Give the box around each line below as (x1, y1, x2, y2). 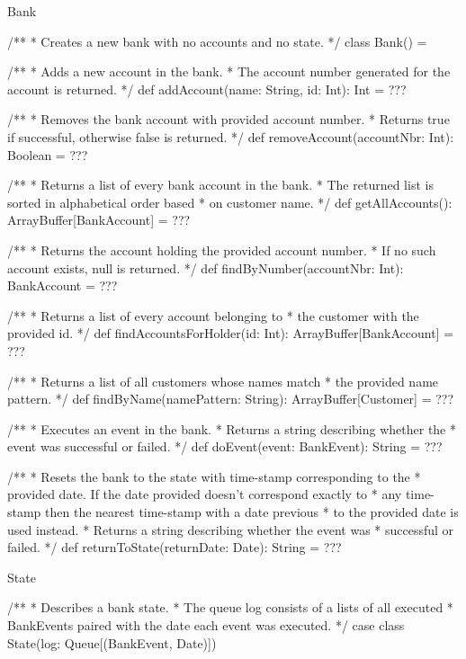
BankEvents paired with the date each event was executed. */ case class (7, 616, 405, 635)
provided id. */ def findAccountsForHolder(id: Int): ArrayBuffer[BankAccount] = (7, 324, 454, 343)
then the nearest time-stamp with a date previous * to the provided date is (45, 503, 459, 521)
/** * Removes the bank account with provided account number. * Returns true (7, 110, 450, 129)
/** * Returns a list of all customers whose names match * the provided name (7, 371, 439, 390)
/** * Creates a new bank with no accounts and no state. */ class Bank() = (7, 31, 427, 50)
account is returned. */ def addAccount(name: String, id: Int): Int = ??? (7, 79, 407, 98)
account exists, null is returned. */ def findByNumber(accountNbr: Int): (7, 258, 404, 277)
